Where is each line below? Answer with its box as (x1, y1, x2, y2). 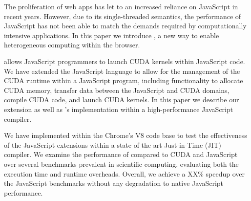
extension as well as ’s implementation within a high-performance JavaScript (4, 104, 233, 114)
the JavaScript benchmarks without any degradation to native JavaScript (4, 178, 224, 188)
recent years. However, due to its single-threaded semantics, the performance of (4, 11, 241, 21)
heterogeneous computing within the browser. (4, 40, 140, 50)
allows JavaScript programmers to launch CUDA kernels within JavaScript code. (4, 56, 245, 66)
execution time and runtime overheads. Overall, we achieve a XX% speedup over (4, 168, 245, 179)
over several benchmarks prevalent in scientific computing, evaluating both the (4, 158, 239, 169)
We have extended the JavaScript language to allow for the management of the (4, 66, 240, 76)
